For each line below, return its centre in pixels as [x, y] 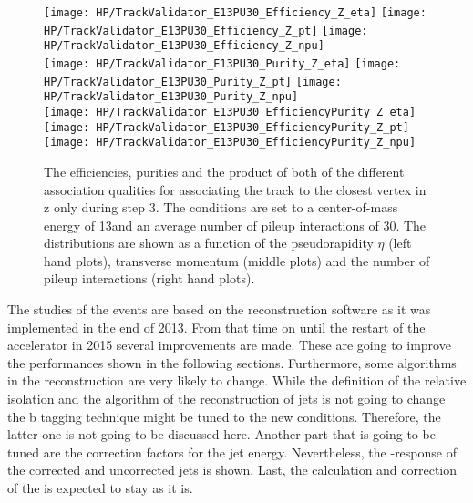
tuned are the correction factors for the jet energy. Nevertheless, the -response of [232, 452]
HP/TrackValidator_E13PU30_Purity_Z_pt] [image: [193, 82]
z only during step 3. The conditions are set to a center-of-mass [221, 207]
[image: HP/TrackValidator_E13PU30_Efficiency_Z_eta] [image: [235, 13]
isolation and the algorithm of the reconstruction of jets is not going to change [226, 399]
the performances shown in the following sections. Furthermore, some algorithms [232, 362]
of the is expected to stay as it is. [100, 488]
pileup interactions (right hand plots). [149, 278]
